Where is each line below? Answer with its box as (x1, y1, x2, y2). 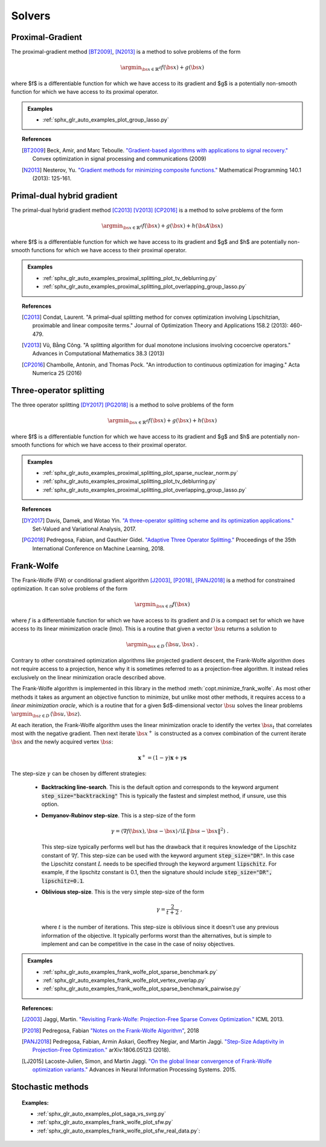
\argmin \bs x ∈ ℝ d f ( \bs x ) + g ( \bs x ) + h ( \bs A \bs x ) (101, 223, 223, 230)
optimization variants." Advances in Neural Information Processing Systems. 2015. (32, 1066, 237, 1073)
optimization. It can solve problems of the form (11, 585, 128, 592)
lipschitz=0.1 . (41, 877, 85, 884)
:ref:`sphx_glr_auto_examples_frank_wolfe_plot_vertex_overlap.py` (42, 977, 206, 984)
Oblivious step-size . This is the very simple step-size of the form (41, 888, 205, 895)
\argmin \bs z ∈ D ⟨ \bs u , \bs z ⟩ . (11, 710, 81, 719)
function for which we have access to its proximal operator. (11, 88, 159, 96)
